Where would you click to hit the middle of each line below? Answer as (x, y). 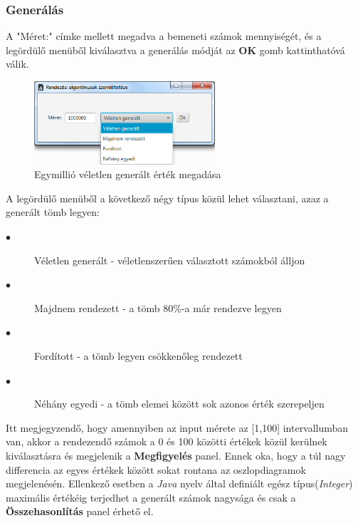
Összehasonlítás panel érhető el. (80, 511)
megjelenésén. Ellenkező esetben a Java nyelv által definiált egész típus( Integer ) (179, 483)
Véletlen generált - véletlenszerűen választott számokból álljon (170, 260)
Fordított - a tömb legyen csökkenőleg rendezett (138, 356)
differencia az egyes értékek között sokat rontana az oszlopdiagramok (156, 469)
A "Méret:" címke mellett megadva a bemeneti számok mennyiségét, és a (164, 36)
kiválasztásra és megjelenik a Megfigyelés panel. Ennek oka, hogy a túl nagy (176, 456)
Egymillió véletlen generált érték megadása (128, 174)
